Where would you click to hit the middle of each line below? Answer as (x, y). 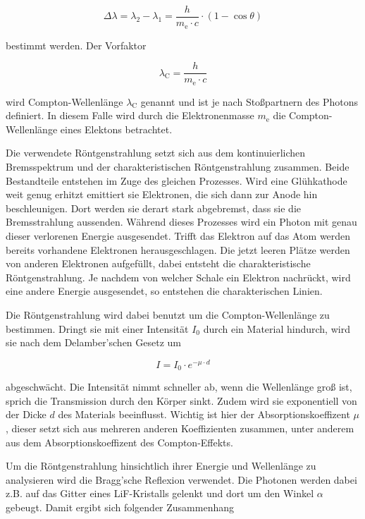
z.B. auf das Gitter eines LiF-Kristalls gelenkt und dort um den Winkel (160, 493)
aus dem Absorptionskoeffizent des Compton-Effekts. (119, 442)
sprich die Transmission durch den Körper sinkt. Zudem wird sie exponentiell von (181, 400)
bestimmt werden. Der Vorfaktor (76, 45)
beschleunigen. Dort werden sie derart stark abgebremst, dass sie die (153, 208)
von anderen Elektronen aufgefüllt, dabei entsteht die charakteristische (158, 263)
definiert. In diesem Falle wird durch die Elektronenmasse (130, 115)
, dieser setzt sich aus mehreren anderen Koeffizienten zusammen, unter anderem (180, 428)
